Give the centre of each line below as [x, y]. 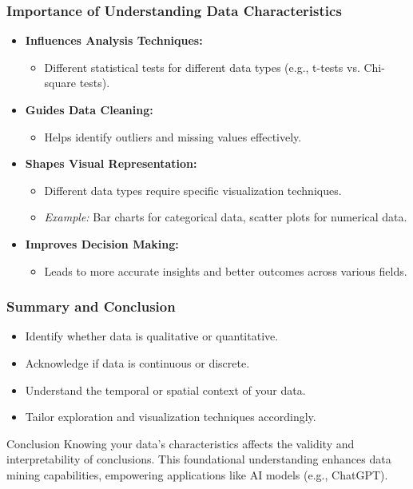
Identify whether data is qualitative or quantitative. [152, 336]
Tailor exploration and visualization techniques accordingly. [171, 417]
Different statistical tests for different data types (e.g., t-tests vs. [202, 67]
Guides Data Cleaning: [89, 109]
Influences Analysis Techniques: [114, 40]
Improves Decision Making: [102, 243]
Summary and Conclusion [91, 306]
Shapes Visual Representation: [111, 163]
